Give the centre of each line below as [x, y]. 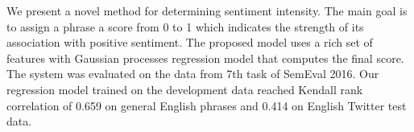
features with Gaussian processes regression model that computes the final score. [205, 58]
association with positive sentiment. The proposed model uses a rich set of [190, 42]
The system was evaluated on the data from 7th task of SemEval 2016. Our [193, 74]
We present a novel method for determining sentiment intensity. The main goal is [207, 10]
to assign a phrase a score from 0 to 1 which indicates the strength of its [185, 26]
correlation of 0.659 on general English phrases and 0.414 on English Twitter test [207, 105]
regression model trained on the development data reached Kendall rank [185, 89]
